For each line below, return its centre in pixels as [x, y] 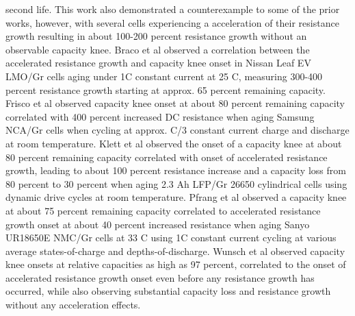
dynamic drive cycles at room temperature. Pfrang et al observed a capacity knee [176, 197]
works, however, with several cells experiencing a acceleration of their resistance [172, 22]
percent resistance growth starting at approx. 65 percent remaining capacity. [166, 89]
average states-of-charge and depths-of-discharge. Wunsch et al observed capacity [175, 251]
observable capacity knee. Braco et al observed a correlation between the [158, 49]
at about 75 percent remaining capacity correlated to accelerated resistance [163, 210]
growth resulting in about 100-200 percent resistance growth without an [156, 36]
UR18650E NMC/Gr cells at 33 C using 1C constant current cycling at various [171, 238]
